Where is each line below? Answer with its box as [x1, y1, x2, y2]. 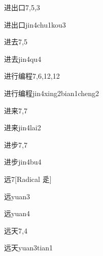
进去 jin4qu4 [4, 53, 42, 64]
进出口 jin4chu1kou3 [4, 19, 66, 30]
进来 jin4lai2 [4, 122, 41, 133]
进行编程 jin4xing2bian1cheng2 [4, 87, 99, 98]
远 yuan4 [4, 208, 30, 219]
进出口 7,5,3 [4, 2, 40, 12]
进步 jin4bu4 [4, 156, 42, 167]
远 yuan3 [4, 191, 30, 201]
